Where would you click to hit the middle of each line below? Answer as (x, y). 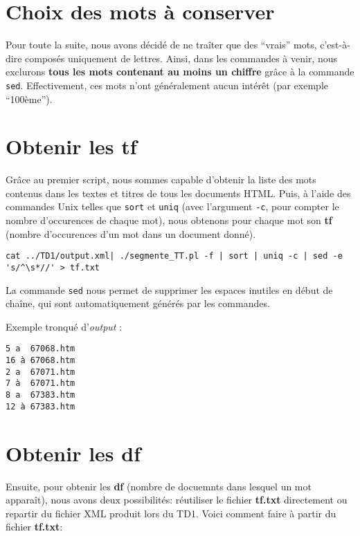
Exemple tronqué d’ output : (64, 326)
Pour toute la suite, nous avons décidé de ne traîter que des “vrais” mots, (161, 45)
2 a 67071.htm (40, 372)
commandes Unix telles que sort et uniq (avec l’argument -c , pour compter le (172, 206)
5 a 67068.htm (40, 349)
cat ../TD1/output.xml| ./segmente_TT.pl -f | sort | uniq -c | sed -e (174, 256)
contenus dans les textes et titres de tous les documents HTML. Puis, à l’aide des (178, 193)
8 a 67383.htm (40, 395)
